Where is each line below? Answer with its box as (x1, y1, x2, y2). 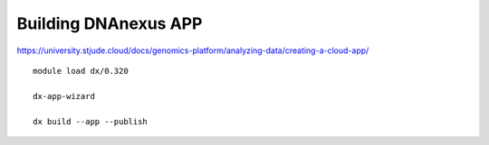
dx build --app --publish (33, 116, 149, 126)
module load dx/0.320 (33, 66, 129, 76)
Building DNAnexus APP (16, 14, 203, 33)
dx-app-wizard (33, 91, 95, 101)
